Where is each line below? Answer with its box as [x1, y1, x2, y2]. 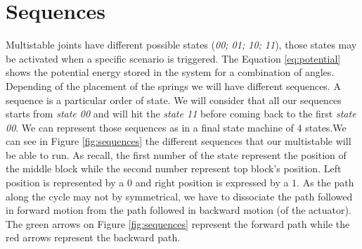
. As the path [297, 175, 354, 190]
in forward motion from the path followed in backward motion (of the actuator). [6, 203, 351, 217]
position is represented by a [6, 175, 124, 190]
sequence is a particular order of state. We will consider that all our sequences [6, 92, 342, 107]
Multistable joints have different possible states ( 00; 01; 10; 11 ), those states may [6, 37, 357, 52]
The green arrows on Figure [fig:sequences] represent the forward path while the [6, 216, 350, 231]
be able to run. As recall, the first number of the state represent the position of [6, 147, 347, 162]
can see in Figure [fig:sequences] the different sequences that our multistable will [6, 134, 351, 148]
